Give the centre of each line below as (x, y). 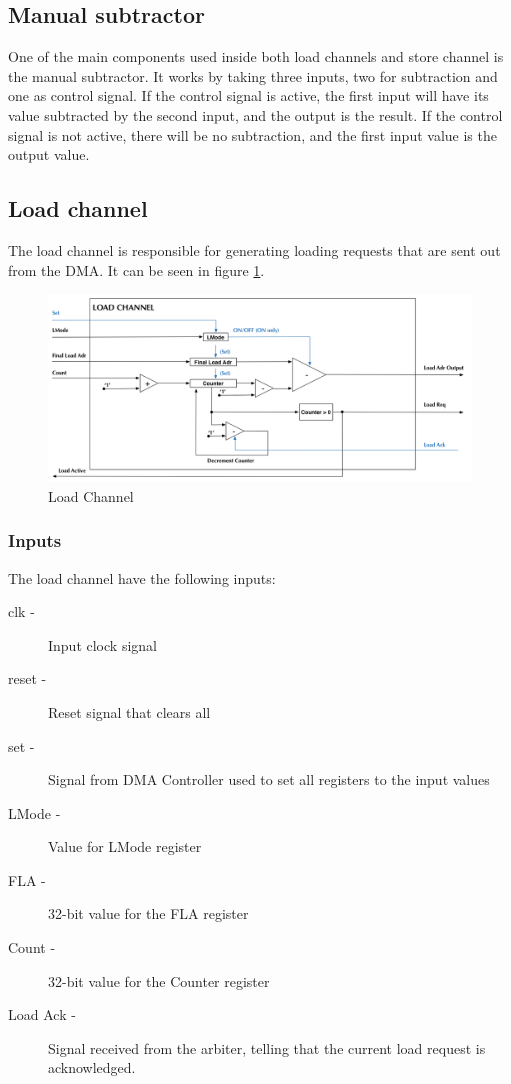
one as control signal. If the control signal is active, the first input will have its (248, 95)
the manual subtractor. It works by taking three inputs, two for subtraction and (253, 75)
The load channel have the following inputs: (142, 577)
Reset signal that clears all (129, 711)
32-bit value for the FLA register (148, 913)
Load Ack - (42, 1014)
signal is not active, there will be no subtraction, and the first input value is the (252, 134)
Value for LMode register (125, 846)
